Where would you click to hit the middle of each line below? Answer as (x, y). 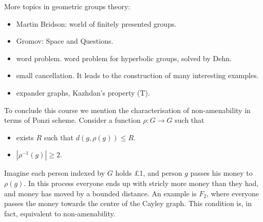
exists (25, 137)
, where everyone (233, 193)
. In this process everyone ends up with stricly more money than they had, (141, 183)
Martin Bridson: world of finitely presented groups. (96, 23)
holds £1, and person (149, 173)
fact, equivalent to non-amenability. (60, 213)
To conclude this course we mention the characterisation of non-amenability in (127, 110)
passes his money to (221, 173)
